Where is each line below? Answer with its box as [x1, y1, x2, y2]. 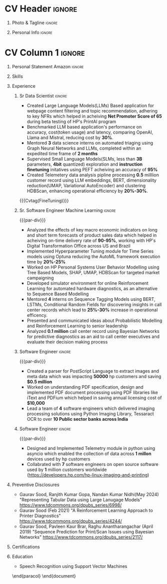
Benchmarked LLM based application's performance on [26, 124, 142, 130]
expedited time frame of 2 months [26, 150, 98, 156]
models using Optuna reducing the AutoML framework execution [26, 253, 160, 259]
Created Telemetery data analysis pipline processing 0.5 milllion [26, 172, 159, 178]
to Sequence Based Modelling [26, 291, 89, 297]
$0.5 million [26, 379, 52, 385]
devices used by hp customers [26, 455, 90, 462]
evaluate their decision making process [26, 338, 108, 344]
